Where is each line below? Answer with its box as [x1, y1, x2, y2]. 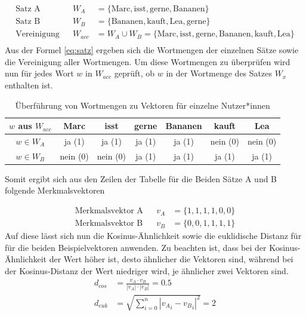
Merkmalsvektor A [75, 207, 143, 216]
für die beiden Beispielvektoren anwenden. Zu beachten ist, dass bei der [5, 241, 267, 253]
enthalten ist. [5, 78, 53, 91]
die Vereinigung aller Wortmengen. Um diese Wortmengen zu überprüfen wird [5, 55, 290, 68]
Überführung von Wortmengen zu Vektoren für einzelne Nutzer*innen [15, 99, 270, 111]
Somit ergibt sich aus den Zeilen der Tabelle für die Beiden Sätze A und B [5, 172, 277, 185]
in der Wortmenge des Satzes [166, 67, 272, 79]
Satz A [16, 5, 41, 14]
